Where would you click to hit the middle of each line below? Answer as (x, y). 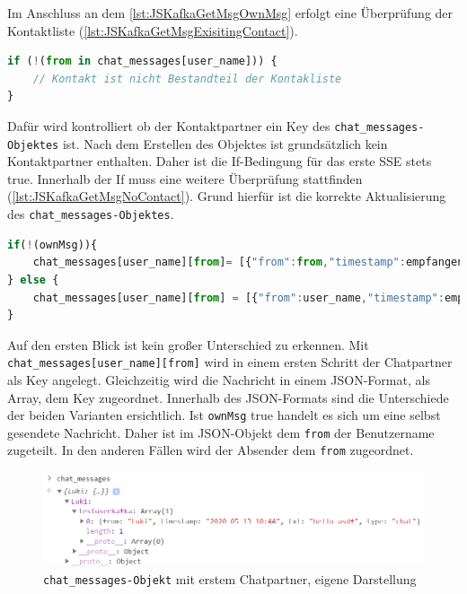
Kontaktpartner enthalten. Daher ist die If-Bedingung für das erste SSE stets (220, 161)
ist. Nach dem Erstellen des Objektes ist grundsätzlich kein (225, 143)
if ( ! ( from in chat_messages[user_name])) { (142, 61)
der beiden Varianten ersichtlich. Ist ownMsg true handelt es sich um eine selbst (224, 415)
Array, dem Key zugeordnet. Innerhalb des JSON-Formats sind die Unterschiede (228, 397)
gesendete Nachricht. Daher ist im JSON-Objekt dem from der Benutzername (221, 432)
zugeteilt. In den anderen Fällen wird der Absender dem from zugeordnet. (211, 450)
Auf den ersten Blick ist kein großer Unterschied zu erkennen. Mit (188, 344)
